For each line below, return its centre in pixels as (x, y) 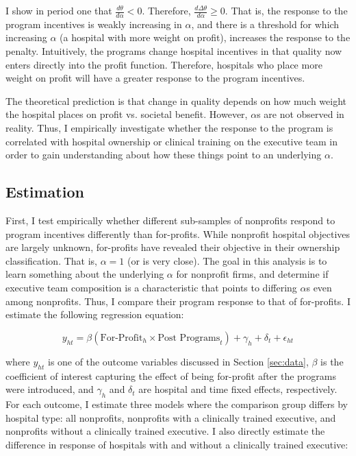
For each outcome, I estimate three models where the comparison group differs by (177, 404)
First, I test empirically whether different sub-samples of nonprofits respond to (170, 220)
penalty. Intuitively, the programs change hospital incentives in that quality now (174, 51)
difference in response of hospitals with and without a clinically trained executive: (177, 444)
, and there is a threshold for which (265, 24)
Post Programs (189, 338)
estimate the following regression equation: (95, 314)
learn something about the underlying (85, 274)
